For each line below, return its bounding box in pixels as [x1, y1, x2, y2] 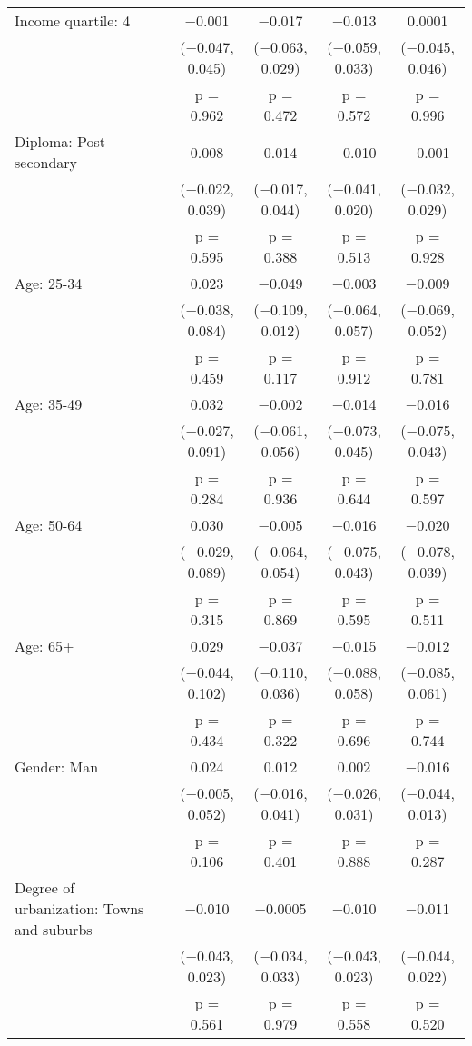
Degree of [15, 877, 75, 898]
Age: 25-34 [15, 273, 83, 294]
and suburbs [15, 919, 93, 940]
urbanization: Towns [15, 898, 144, 919]
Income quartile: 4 [15, 10, 131, 31]
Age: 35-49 [15, 393, 83, 414]
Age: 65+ [15, 635, 74, 656]
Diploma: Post [15, 131, 106, 152]
